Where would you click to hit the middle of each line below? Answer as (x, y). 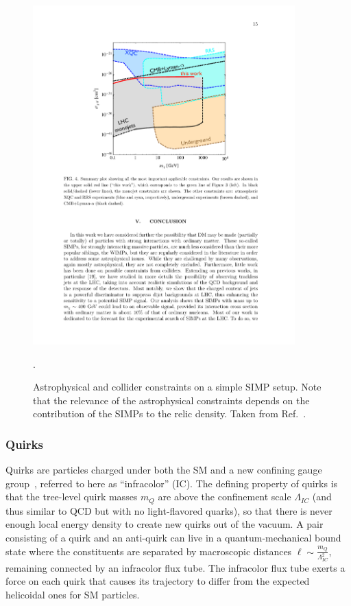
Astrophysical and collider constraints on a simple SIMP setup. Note (177, 387)
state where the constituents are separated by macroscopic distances (149, 551)
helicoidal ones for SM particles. (73, 595)
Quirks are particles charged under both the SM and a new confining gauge (164, 470)
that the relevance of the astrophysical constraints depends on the (171, 400)
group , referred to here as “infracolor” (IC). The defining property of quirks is (172, 483)
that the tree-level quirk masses (72, 497)
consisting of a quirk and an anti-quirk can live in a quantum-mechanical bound (173, 537)
